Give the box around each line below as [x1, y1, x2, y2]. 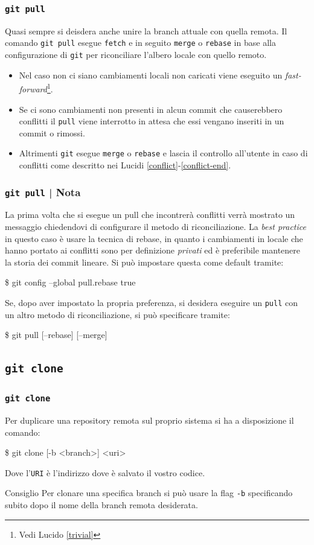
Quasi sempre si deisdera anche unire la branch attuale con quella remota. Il [5, 24, 287, 37]
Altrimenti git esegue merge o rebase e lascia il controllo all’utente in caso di [19, 147, 308, 159]
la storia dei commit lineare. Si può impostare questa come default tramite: [5, 255, 284, 268]
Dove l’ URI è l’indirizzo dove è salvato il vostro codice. [5, 466, 205, 479]
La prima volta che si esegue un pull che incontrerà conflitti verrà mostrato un [5, 208, 295, 221]
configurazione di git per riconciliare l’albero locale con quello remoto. [5, 48, 267, 61]
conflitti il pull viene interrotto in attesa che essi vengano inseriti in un [19, 115, 284, 127]
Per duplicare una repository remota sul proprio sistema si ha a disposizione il [5, 413, 294, 426]
